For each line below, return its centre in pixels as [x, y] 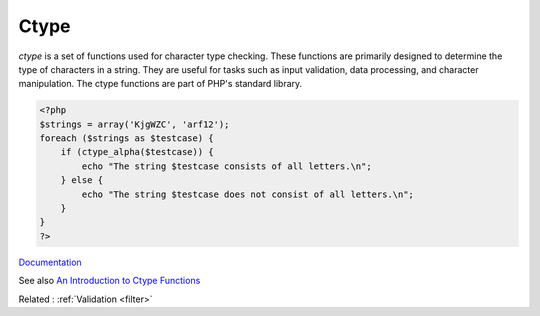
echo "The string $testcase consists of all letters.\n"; [226, 166]
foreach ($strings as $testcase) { [126, 138]
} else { [82, 180]
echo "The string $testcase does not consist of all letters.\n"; [248, 194]
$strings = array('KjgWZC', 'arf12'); [134, 124]
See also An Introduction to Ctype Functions [109, 281]
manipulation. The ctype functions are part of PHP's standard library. [160, 84]
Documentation [50, 262]
